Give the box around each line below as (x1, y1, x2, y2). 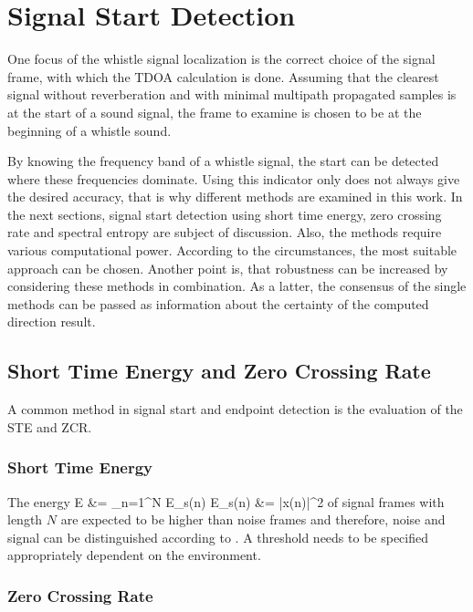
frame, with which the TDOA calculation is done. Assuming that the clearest (7, 67, 439, 86)
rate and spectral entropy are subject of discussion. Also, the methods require (7, 223, 442, 242)
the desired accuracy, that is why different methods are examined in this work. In (7, 187, 463, 206)
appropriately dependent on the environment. (7, 545, 261, 565)
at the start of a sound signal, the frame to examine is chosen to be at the (7, 102, 422, 121)
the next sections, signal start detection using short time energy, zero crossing (7, 204, 442, 223)
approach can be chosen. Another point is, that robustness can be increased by (7, 258, 448, 277)
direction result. (7, 312, 96, 331)
